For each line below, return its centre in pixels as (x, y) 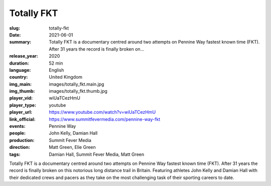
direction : (20, 147)
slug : (15, 28)
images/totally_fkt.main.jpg (77, 84)
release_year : (24, 56)
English (56, 70)
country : (19, 77)
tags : (15, 154)
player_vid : (21, 98)
